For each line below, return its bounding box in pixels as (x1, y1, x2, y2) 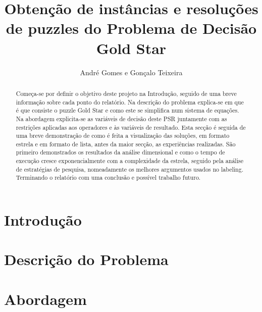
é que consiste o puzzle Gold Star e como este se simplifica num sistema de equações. (16, 106, 239, 115)
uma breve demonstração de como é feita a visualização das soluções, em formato (16, 131, 230, 140)
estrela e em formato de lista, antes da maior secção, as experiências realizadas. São (16, 139, 236, 148)
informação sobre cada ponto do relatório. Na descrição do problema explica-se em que (16, 97, 244, 106)
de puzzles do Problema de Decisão (6, 18, 257, 38)
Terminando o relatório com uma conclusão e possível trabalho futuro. (16, 173, 201, 182)
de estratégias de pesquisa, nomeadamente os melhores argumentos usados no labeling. (16, 165, 243, 173)
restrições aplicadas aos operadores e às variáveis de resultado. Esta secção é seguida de (16, 123, 246, 131)
